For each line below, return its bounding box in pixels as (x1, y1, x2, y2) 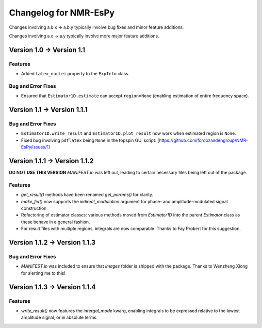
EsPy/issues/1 (21, 144, 49, 150)
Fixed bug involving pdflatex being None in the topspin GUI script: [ (21, 137, 160, 143)
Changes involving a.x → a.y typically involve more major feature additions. (9, 33, 160, 39)
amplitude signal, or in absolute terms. (21, 314, 98, 320)
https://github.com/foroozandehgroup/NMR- (159, 137, 248, 143)
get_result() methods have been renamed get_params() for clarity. (21, 192, 154, 197)
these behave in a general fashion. (21, 219, 90, 225)
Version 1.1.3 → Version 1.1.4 (9, 283, 96, 291)
